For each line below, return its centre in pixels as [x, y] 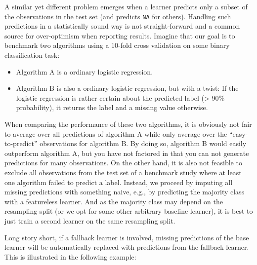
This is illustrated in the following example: [70, 256]
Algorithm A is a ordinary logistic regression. [85, 71]
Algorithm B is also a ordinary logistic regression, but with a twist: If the [127, 88]
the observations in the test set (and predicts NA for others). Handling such [118, 16]
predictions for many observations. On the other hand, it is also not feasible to [123, 163]
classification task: [32, 55]
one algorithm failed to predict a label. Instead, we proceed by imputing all [119, 182]
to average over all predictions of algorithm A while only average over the [116, 133]
